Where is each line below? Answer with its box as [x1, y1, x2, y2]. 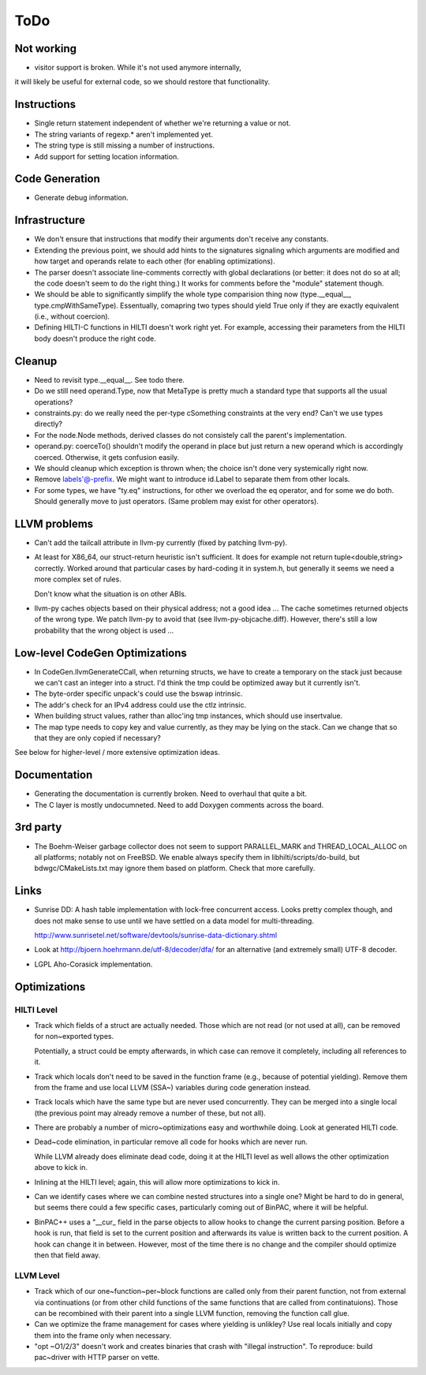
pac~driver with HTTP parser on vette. [34, 1353, 160, 1362]
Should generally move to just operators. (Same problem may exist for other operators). [34, 497, 319, 506]
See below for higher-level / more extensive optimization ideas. [14, 748, 220, 757]
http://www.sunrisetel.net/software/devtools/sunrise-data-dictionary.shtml [34, 931, 278, 940]
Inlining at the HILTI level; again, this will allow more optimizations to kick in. [34, 1177, 280, 1186]
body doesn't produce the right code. [34, 334, 157, 343]
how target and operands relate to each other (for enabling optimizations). [34, 256, 275, 266]
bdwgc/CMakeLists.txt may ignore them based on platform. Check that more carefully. [34, 864, 316, 873]
